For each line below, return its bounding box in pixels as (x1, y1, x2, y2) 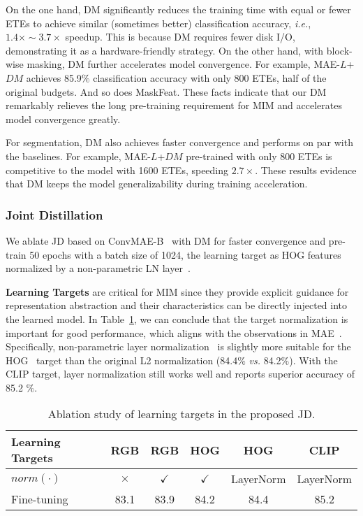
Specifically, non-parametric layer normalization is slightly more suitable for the (6, 339, 351, 354)
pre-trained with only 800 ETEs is (186, 148, 332, 163)
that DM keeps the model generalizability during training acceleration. (6, 176, 308, 191)
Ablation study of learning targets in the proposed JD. (47, 406, 316, 422)
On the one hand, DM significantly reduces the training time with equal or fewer (6, 2, 351, 16)
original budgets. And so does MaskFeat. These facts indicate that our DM (6, 84, 327, 99)
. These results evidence (255, 162, 357, 177)
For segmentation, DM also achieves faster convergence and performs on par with (6, 135, 353, 150)
